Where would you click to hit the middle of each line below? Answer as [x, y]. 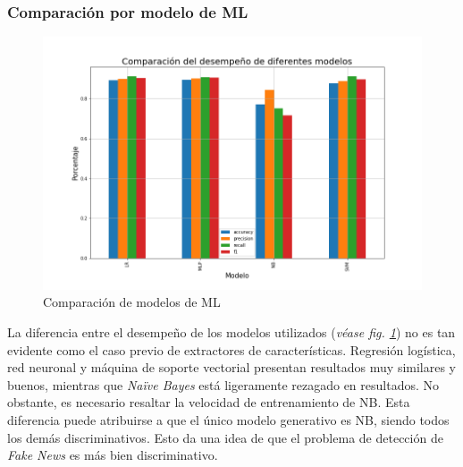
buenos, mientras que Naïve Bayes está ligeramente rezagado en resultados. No [223, 384]
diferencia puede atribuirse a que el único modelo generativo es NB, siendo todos [228, 420]
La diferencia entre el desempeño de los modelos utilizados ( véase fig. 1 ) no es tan [231, 332]
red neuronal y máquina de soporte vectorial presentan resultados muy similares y [232, 367]
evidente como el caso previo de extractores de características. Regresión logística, [231, 349]
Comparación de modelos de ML [132, 302]
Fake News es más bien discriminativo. [113, 455]
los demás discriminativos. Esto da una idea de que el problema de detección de [225, 437]
